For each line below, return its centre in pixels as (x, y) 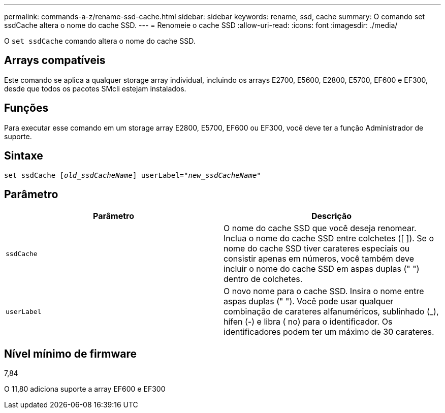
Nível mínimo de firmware (71, 354)
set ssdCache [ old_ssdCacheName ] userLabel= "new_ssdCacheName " (133, 175)
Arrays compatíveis (55, 60)
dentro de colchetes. (263, 279)
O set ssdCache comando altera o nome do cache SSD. (100, 41)
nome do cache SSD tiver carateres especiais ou (317, 249)
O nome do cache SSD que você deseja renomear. (320, 228)
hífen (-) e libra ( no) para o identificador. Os (308, 322)
